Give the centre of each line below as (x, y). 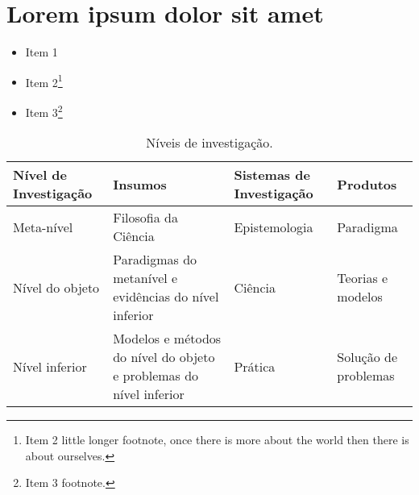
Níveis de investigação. (209, 143)
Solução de (367, 357)
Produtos (367, 184)
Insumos (140, 184)
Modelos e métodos (167, 339)
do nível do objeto (164, 357)
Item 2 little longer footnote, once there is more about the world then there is (217, 440)
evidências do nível (166, 297)
